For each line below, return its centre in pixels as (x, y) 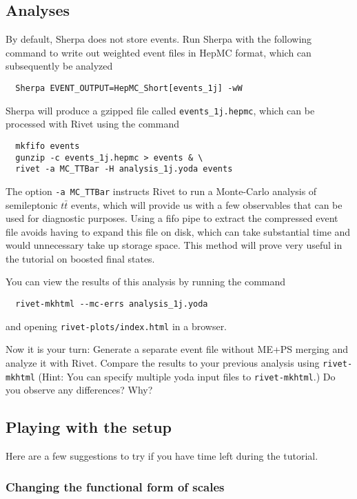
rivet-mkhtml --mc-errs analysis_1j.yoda (112, 304)
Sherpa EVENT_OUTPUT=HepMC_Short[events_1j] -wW (129, 88)
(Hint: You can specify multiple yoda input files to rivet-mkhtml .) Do (187, 376)
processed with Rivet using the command (93, 124)
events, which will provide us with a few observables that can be (206, 204)
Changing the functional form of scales (115, 486)
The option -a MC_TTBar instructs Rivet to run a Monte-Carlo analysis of (161, 191)
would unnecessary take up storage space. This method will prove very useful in (174, 245)
